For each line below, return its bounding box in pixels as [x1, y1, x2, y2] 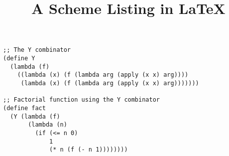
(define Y [3, 55, 35, 62]
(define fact [3, 104, 46, 112]
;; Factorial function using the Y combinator [3, 96, 160, 104]
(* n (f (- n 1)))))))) [49, 146, 128, 154]
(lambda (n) [28, 121, 67, 129]
